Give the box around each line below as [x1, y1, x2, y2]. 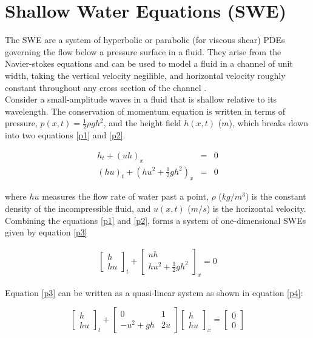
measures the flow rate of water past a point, [42, 190, 209, 203]
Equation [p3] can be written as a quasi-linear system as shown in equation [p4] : [5, 286, 303, 299]
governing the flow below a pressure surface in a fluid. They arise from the [5, 45, 281, 58]
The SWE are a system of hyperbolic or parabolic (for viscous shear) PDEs [5, 33, 285, 46]
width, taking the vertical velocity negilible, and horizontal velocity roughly [5, 69, 286, 81]
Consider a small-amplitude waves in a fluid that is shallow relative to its [5, 93, 277, 106]
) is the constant [245, 190, 306, 203]
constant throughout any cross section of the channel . [5, 81, 207, 93]
